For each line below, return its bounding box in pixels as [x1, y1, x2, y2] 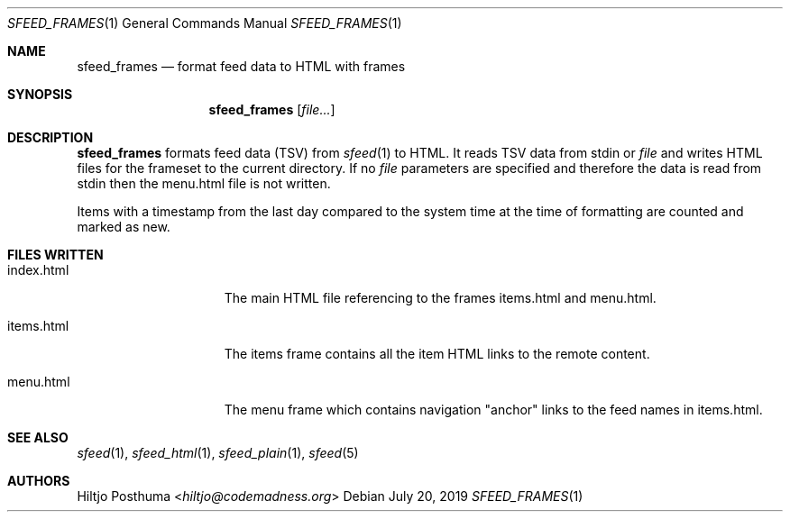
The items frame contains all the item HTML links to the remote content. [224, 346, 650, 361]
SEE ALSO [7, 430, 69, 445]
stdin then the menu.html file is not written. [77, 176, 331, 191]
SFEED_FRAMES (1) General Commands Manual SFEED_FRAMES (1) [7, 15, 402, 31]
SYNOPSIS [7, 86, 73, 102]
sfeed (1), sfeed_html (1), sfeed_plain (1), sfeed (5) [77, 445, 359, 460]
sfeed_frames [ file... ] [208, 102, 335, 117]
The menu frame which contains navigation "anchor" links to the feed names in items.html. [224, 402, 763, 417]
